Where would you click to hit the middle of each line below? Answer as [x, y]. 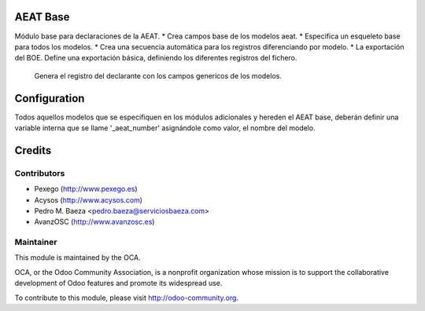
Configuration [50, 98]
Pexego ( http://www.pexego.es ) [86, 189]
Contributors [40, 173]
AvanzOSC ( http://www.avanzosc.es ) [94, 222]
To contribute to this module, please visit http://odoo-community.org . [127, 298]
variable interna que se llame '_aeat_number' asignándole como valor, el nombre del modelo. [165, 128]
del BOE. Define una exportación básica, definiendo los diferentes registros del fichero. [156, 58]
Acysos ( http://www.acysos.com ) [89, 199]
